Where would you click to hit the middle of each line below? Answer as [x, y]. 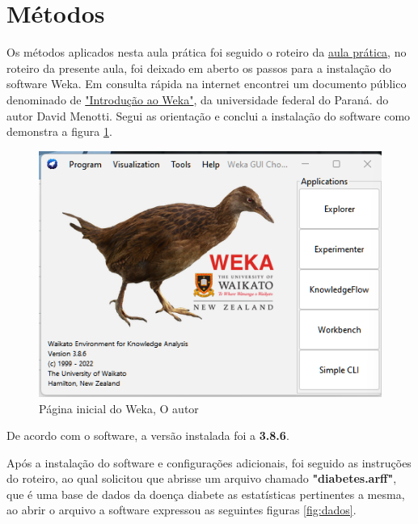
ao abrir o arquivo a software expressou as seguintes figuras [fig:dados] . [182, 510]
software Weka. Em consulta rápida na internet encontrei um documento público [207, 84]
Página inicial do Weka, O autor [119, 408]
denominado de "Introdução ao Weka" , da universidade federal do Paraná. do [198, 99]
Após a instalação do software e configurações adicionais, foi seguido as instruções [209, 462]
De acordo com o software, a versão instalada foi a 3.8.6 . [148, 435]
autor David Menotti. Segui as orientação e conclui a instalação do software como [209, 115]
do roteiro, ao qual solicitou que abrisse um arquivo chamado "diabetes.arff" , [202, 478]
